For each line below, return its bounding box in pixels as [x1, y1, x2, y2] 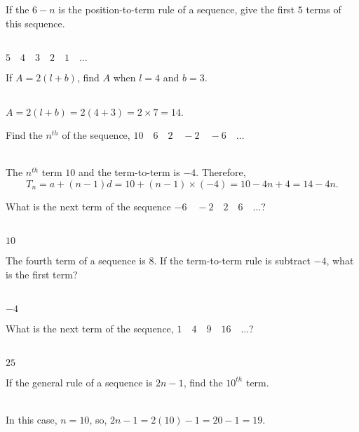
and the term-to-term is [78, 165, 180, 180]
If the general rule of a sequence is [6, 374, 153, 389]
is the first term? [6, 266, 78, 281]
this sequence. [6, 15, 65, 30]
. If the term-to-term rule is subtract [154, 252, 311, 267]
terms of [306, 2, 341, 16]
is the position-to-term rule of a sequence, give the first [58, 2, 295, 16]
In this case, [6, 412, 57, 427]
